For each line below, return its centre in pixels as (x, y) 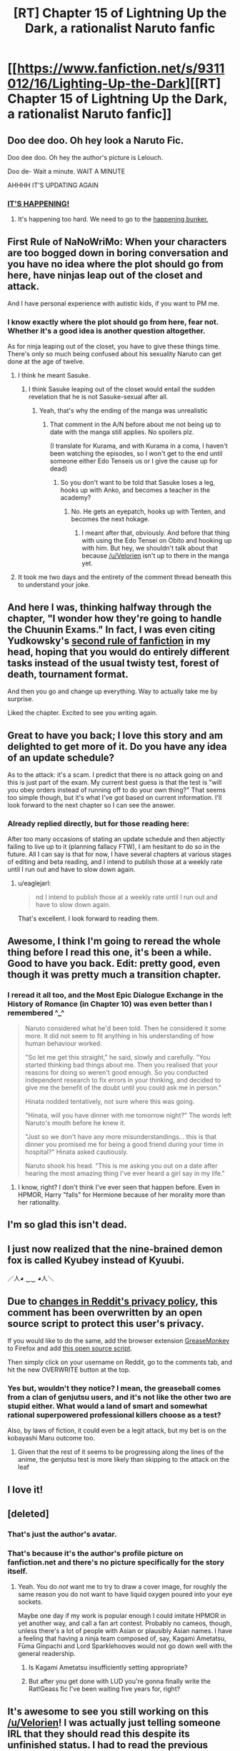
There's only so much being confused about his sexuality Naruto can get (114, 354)
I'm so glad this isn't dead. (67, 1225)
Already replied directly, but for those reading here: (99, 823)
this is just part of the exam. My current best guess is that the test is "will (115, 783)
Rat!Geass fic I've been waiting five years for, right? (104, 1689)
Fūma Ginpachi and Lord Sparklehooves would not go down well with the (125, 1646)
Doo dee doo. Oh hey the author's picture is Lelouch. (85, 157)
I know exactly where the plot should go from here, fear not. (113, 322)
